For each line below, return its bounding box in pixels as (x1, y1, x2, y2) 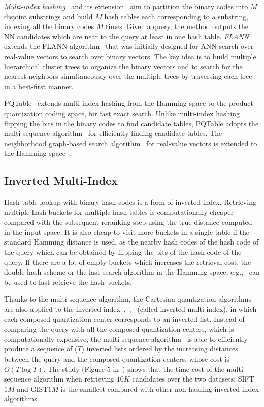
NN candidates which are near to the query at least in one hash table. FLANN (4, 31, 249, 41)
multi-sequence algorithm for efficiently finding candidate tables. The (4, 128, 222, 139)
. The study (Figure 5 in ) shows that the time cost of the (43, 363, 224, 374)
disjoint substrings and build (4, 11, 93, 21)
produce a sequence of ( (4, 343, 78, 354)
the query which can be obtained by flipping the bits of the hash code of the (4, 247, 242, 257)
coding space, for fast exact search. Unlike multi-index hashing (45, 107, 240, 118)
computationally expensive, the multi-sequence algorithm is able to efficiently (4, 333, 248, 344)
